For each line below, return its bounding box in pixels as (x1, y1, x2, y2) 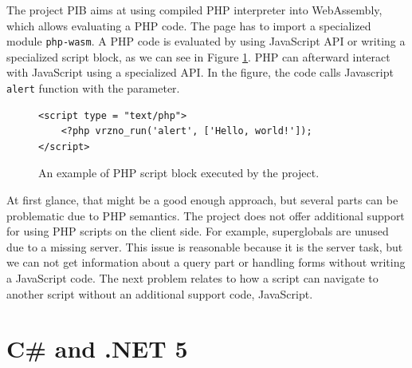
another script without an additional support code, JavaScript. (6, 285, 313, 302)
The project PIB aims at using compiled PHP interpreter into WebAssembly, (6, 2, 383, 18)
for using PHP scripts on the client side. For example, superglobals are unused (6, 223, 389, 239)
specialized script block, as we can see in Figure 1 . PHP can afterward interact (6, 48, 390, 65)
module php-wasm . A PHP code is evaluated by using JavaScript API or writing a (6, 33, 406, 49)
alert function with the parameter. (6, 80, 180, 97)
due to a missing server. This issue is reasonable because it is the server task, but (6, 238, 403, 255)
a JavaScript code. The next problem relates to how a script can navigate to (6, 270, 379, 287)
